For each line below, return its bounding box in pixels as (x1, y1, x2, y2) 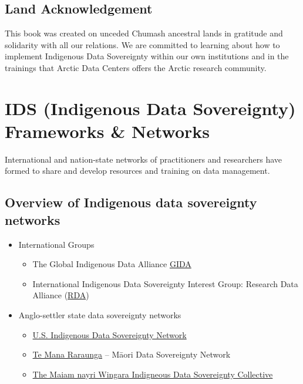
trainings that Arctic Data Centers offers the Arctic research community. (5, 61, 267, 73)
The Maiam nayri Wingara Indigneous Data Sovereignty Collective (32, 368, 273, 380)
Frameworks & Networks (5, 119, 210, 143)
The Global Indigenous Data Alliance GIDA (32, 258, 191, 270)
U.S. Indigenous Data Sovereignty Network (32, 328, 187, 341)
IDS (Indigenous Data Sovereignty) (5, 96, 296, 120)
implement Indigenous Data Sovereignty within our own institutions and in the (5, 50, 289, 62)
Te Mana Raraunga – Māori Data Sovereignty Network (32, 348, 231, 361)
